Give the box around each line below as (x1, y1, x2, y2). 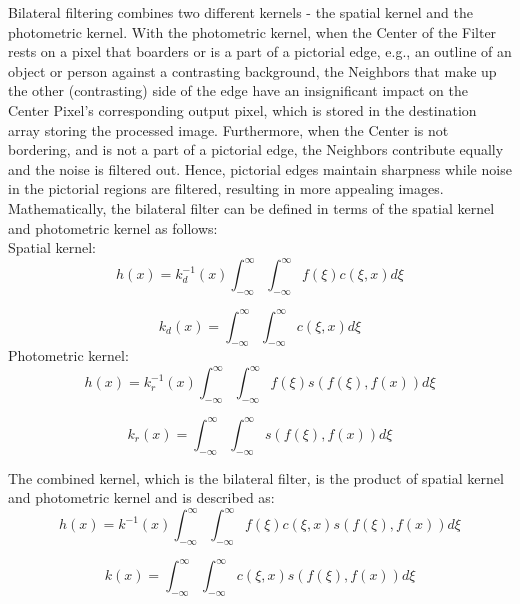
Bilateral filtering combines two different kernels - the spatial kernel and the (8, 2, 473, 22)
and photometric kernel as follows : (8, 217, 218, 238)
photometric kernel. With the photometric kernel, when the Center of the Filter (8, 21, 497, 42)
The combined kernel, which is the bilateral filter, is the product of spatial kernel (8, 467, 504, 488)
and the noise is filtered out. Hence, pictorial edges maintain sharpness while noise (8, 158, 512, 179)
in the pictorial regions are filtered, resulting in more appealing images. (8, 178, 444, 199)
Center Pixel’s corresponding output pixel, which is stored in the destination (8, 99, 477, 120)
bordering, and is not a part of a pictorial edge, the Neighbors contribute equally (8, 139, 504, 160)
